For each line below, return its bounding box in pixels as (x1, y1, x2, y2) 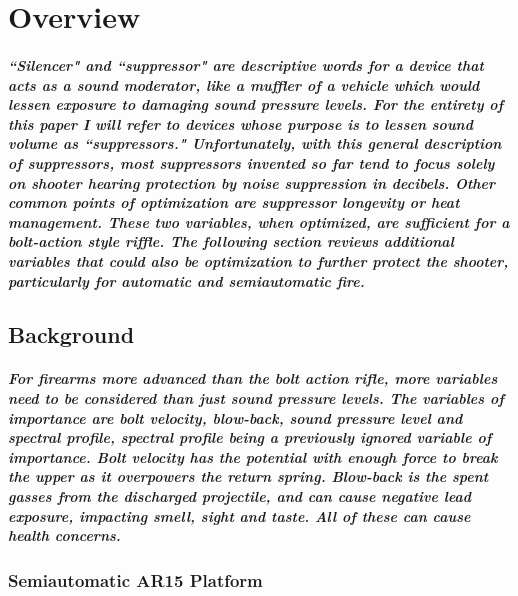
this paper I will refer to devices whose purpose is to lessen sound (8, 113, 473, 134)
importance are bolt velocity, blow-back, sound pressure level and (8, 407, 463, 428)
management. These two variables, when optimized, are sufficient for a (8, 211, 510, 232)
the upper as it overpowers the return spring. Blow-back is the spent (8, 466, 489, 487)
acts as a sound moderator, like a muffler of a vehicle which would (8, 74, 480, 95)
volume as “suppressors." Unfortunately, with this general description (8, 133, 502, 154)
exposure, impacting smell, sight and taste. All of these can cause (8, 505, 471, 526)
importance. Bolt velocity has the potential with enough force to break (8, 446, 498, 467)
